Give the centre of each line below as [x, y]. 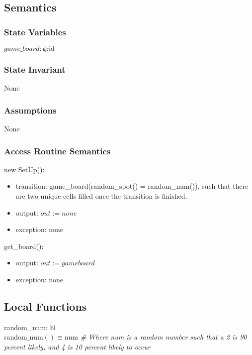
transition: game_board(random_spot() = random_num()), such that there [132, 186]
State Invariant [35, 69]
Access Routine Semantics [57, 151]
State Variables [35, 32]
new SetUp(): [24, 169]
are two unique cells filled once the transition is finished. [101, 196]
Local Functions [45, 306]
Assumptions [30, 110]
